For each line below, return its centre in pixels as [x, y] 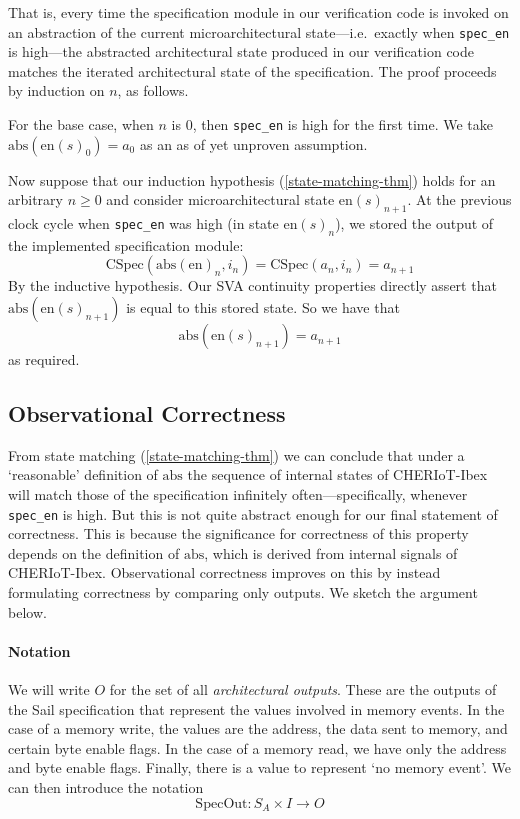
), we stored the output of [414, 223]
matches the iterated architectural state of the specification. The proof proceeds [252, 70]
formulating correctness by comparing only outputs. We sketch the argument [243, 592]
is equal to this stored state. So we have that [263, 307]
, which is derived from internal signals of [331, 552]
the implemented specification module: [126, 244]
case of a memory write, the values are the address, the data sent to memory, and [258, 728]
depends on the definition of [94, 552]
